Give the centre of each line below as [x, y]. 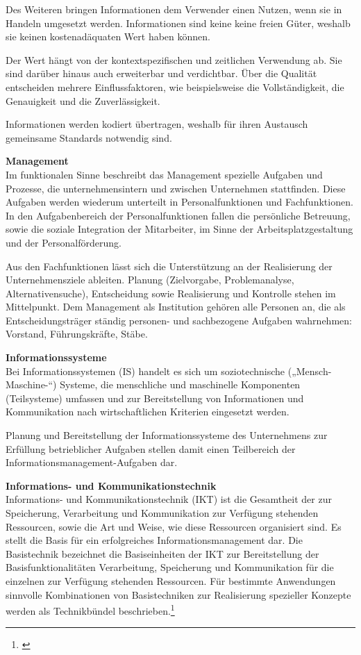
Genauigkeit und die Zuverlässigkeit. [83, 100]
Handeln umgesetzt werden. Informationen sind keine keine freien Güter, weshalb [178, 23]
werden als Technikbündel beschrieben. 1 [90, 610]
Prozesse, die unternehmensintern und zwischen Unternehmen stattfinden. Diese [176, 188]
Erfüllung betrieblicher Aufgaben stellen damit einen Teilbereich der [151, 448]
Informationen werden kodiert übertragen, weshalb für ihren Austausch [157, 124]
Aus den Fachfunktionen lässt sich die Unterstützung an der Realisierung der [169, 266]
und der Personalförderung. [64, 242]
